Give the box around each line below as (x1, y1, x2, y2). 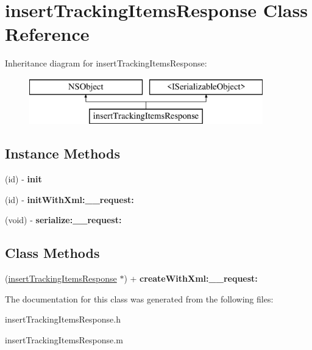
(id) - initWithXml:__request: (5, 193, 134, 205)
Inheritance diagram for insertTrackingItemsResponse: (5, 57, 207, 70)
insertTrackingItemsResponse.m (5, 334, 123, 346)
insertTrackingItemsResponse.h (5, 313, 121, 326)
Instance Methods (5, 144, 120, 163)
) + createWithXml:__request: (124, 272, 258, 285)
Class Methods (5, 243, 100, 262)
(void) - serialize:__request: (5, 213, 122, 226)
